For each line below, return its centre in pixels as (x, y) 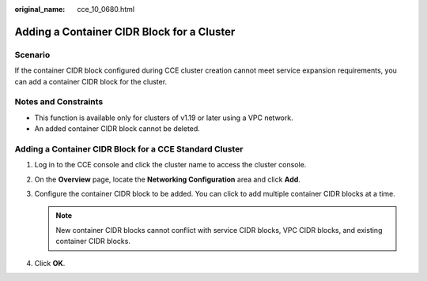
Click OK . (50, 263)
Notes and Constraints (59, 102)
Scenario (32, 54)
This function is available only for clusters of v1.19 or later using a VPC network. (164, 118)
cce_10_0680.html (106, 9)
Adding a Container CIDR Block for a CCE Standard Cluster (129, 148)
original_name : (40, 9)
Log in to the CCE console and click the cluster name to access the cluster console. (170, 165)
